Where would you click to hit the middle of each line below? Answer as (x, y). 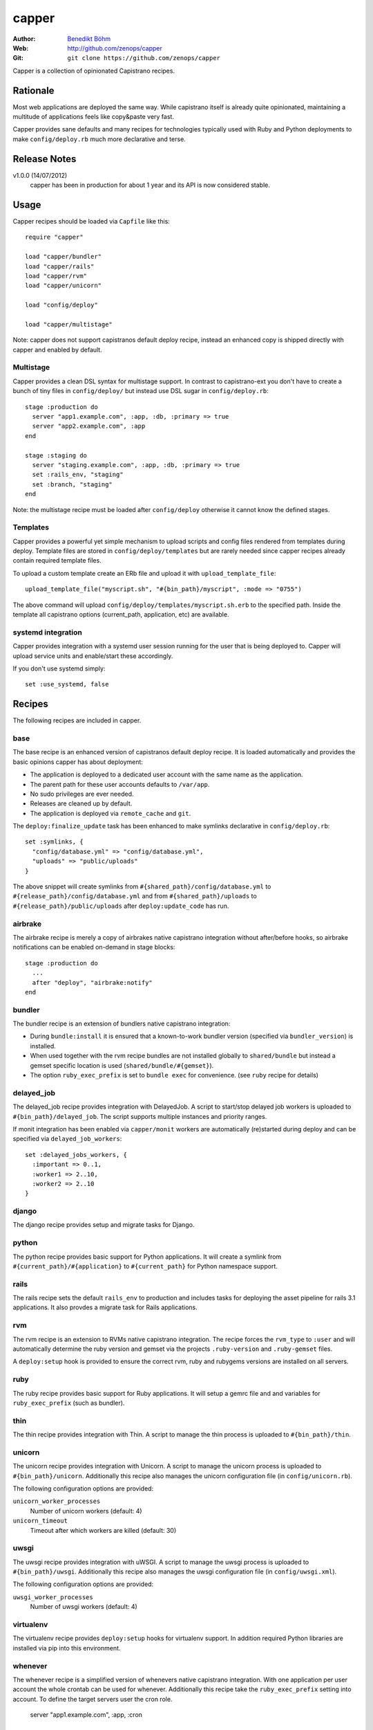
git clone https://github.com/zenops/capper (144, 58)
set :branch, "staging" (73, 484)
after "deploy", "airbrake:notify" (93, 982)
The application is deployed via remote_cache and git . (111, 813)
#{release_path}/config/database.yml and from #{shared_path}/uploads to (135, 896)
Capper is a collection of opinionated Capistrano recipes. (94, 71)
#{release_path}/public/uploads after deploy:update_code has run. (121, 906)
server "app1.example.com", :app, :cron (86, 1715)
